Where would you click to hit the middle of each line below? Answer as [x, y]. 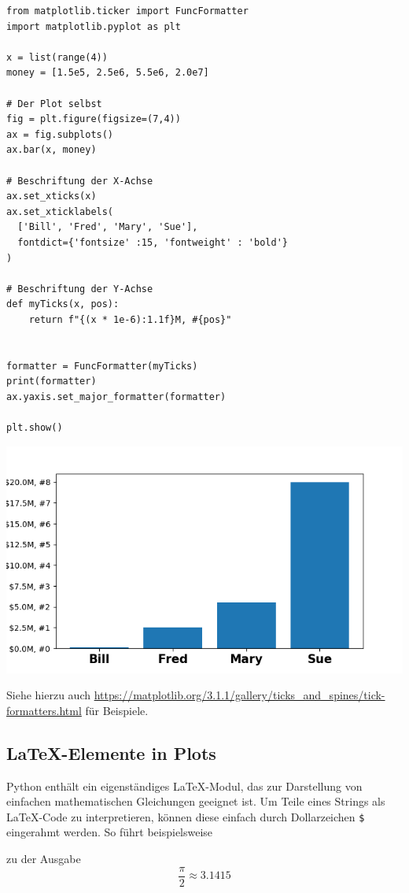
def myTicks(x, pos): [63, 304]
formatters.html [44, 710]
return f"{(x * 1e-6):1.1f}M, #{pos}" [130, 319]
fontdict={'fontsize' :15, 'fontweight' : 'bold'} [153, 242]
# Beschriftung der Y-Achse [80, 289]
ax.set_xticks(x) [52, 196]
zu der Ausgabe [44, 859]
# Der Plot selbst [54, 104]
